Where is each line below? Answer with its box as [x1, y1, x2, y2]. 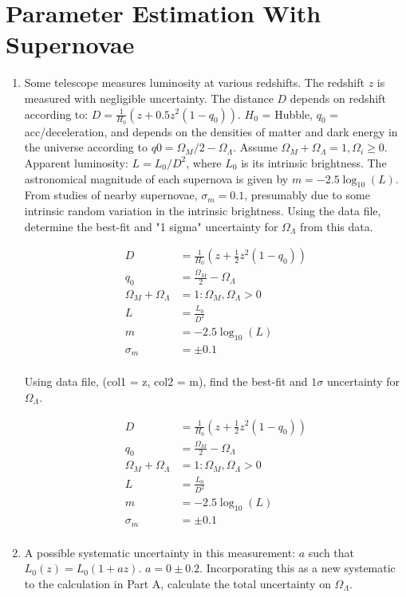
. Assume [233, 139, 278, 155]
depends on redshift [290, 89, 386, 106]
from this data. [300, 218, 373, 234]
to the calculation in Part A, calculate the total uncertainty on [24, 575, 331, 591]
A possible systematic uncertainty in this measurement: [24, 544, 296, 560]
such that [308, 544, 355, 560]
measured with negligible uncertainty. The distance [24, 89, 274, 106]
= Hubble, [262, 105, 313, 122]
